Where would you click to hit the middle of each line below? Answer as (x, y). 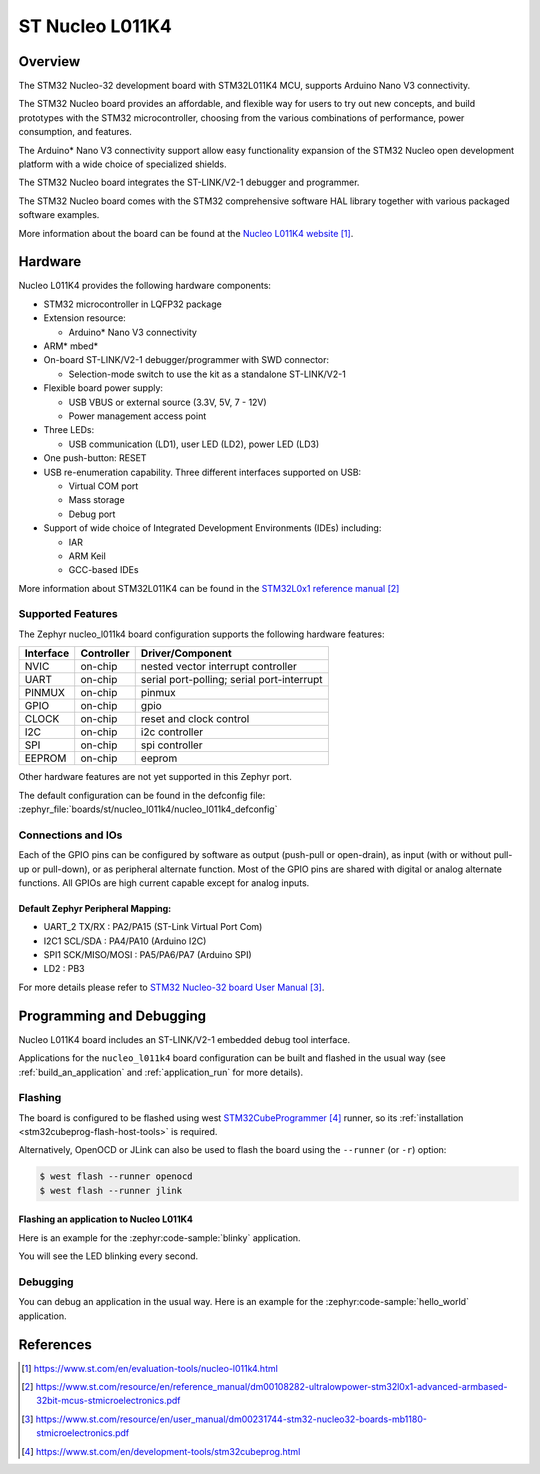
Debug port (92, 514)
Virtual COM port (103, 486)
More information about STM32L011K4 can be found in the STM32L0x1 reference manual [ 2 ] (209, 588)
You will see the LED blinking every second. (108, 1256)
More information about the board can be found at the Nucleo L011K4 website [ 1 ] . (186, 233)
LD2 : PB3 (64, 969)
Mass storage (96, 500)
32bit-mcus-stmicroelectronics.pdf (108, 1401)
